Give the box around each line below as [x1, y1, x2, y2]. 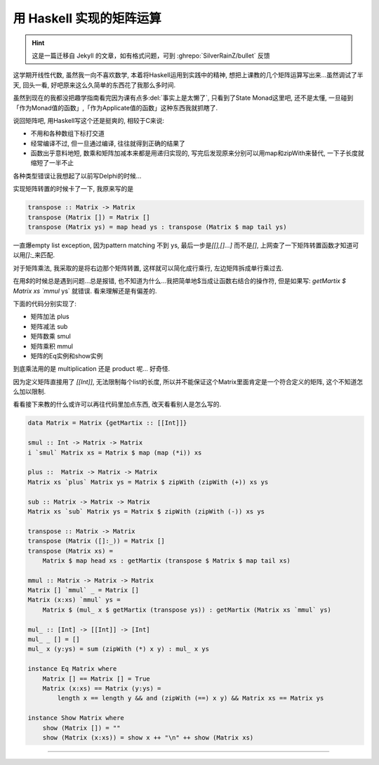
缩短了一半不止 [30, 159, 74, 167]
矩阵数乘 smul [30, 332, 72, 341]
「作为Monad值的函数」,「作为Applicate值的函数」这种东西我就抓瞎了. [13, 103, 218, 112]
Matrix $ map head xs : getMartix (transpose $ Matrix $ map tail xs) [42, 556, 291, 565]
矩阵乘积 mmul [30, 341, 74, 351]
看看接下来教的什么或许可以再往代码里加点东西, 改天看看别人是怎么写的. [13, 400, 222, 409]
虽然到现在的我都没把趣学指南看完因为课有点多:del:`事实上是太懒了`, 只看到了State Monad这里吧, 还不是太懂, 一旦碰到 [13, 93, 354, 102]
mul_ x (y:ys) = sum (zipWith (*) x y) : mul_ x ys [27, 645, 210, 653]
